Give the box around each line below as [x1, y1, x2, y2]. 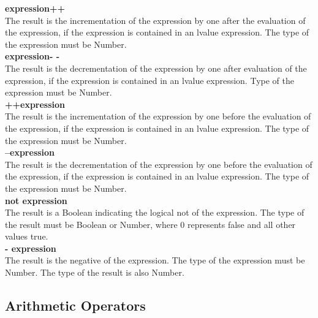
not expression [5, 194, 67, 206]
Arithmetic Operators [5, 296, 146, 315]
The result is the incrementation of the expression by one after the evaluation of [5, 13, 306, 26]
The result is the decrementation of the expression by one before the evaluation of [5, 157, 312, 170]
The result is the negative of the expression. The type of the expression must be [5, 254, 305, 267]
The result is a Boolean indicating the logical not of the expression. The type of [5, 206, 305, 219]
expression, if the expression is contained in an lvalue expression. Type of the [5, 74, 294, 86]
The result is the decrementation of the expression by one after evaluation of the [5, 61, 307, 74]
